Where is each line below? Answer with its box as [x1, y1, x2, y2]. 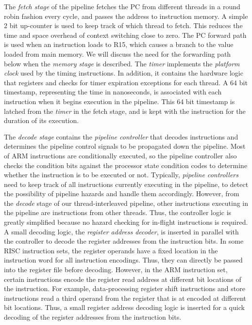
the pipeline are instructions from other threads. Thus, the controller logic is [4, 207, 232, 217]
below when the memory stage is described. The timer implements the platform [4, 58, 240, 68]
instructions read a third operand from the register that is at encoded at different [4, 293, 246, 303]
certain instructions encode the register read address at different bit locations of [4, 274, 241, 284]
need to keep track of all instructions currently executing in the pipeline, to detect [4, 179, 249, 189]
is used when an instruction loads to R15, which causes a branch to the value [4, 39, 234, 49]
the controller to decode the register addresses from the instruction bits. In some [4, 236, 244, 246]
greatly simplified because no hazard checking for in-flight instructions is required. [4, 217, 248, 227]
